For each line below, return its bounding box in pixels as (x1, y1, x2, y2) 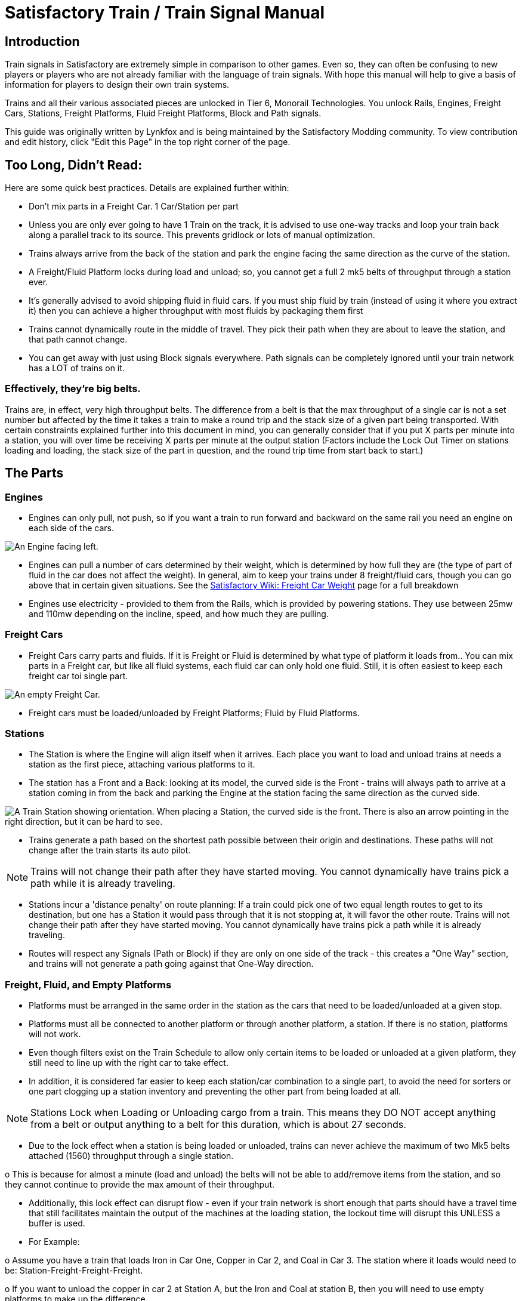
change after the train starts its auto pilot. (29, 845, 191, 856)
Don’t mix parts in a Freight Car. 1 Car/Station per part (29, 201, 239, 212)
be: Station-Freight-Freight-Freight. (5, 1265, 143, 1276)
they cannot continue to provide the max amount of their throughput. (5, 1179, 275, 1190)
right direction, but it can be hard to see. (5, 816, 163, 827)
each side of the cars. (29, 522, 114, 533)
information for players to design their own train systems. (5, 79, 230, 90)
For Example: (29, 1237, 80, 1247)
